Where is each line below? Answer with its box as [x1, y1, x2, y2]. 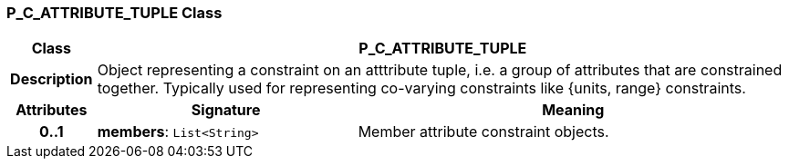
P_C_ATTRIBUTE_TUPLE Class [6, 4, 223, 22]
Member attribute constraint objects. [358, 122, 609, 142]
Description [10, 70, 93, 89]
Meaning [542, 101, 605, 120]
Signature [191, 101, 261, 120]
